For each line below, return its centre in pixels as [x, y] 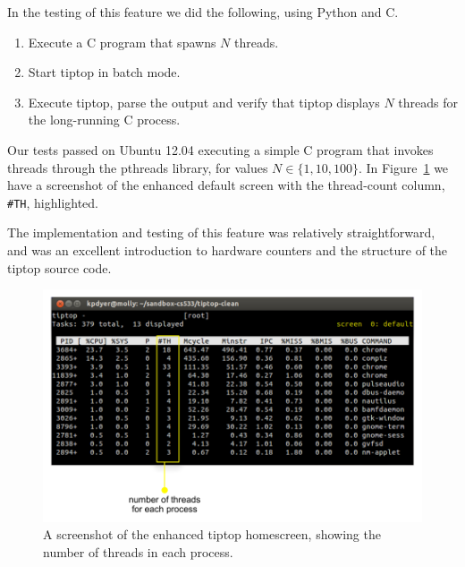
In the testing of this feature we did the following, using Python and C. [203, 12]
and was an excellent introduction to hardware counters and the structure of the [228, 250]
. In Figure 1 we [403, 167]
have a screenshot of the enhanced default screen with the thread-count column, [226, 185]
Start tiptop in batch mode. [104, 72]
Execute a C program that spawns [122, 42]
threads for [428, 102]
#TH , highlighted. [53, 202]
